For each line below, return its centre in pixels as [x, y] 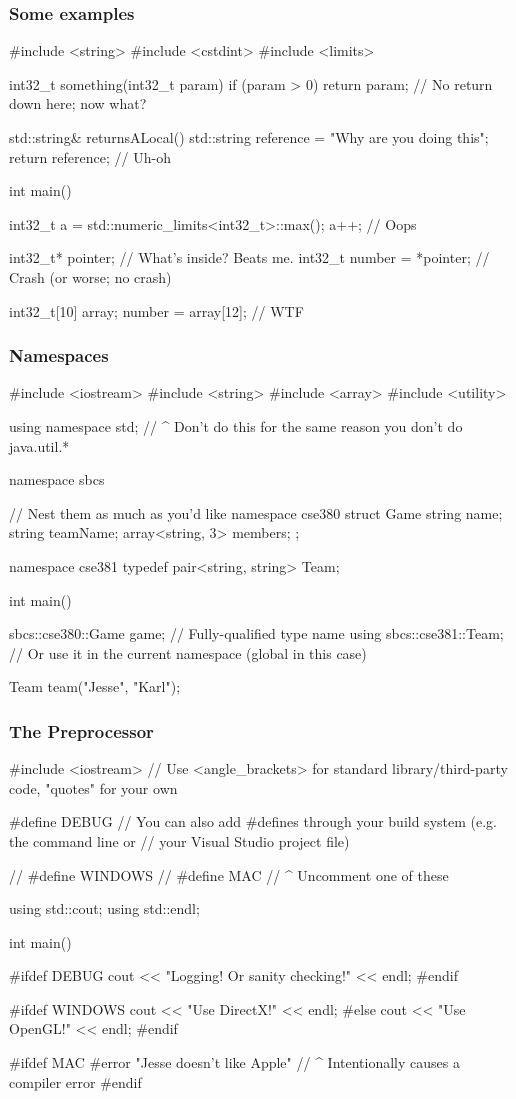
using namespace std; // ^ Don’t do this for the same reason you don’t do [236, 425]
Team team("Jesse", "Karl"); [95, 686]
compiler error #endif [75, 1081]
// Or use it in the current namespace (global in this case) [188, 652]
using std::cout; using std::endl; [104, 908]
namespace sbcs [57, 479]
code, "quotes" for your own [93, 787]
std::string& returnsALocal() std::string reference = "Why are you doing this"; [249, 137]
